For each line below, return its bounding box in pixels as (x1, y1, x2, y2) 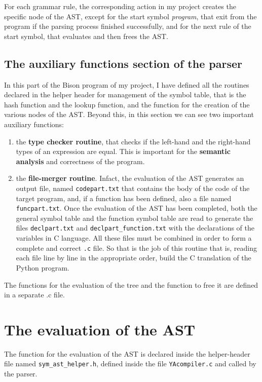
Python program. (16, 262, 69, 273)
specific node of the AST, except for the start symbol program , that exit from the (4, 11, 257, 21)
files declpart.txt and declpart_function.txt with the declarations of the (16, 222, 254, 233)
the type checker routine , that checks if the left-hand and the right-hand (16, 136, 251, 146)
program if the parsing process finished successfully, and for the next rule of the (4, 21, 251, 31)
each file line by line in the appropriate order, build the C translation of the (16, 252, 251, 263)
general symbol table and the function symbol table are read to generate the (16, 212, 253, 223)
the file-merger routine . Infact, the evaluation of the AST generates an (16, 173, 244, 183)
